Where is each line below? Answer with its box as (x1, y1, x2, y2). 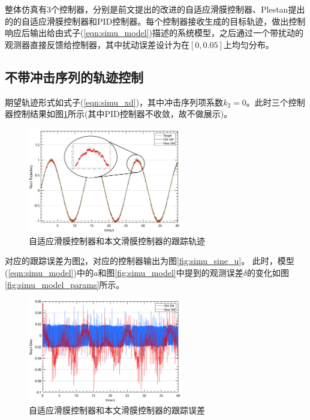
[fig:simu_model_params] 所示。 (5, 278, 125, 290)
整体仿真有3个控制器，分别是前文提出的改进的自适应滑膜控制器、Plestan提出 (5, 3, 305, 15)
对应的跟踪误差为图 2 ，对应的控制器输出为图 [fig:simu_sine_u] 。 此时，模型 (5, 254, 294, 267)
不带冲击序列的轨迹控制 (5, 67, 143, 86)
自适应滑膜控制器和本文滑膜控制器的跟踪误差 (29, 404, 205, 416)
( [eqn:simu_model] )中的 (5, 266, 94, 278)
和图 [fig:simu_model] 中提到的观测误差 (98, 266, 243, 278)
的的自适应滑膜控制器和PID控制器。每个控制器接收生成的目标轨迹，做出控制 (5, 14, 306, 27)
